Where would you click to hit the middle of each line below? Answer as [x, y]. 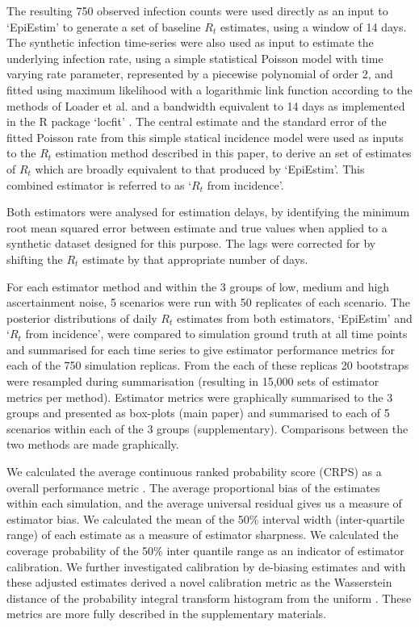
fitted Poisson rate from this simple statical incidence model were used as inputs [205, 137]
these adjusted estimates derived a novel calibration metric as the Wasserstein [199, 582]
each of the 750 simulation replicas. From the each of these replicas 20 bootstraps [208, 365]
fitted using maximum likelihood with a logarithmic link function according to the [209, 89]
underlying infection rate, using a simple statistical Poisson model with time [195, 58]
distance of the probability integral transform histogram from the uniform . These [209, 598]
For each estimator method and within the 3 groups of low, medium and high [198, 286]
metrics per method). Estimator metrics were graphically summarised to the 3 [200, 397]
